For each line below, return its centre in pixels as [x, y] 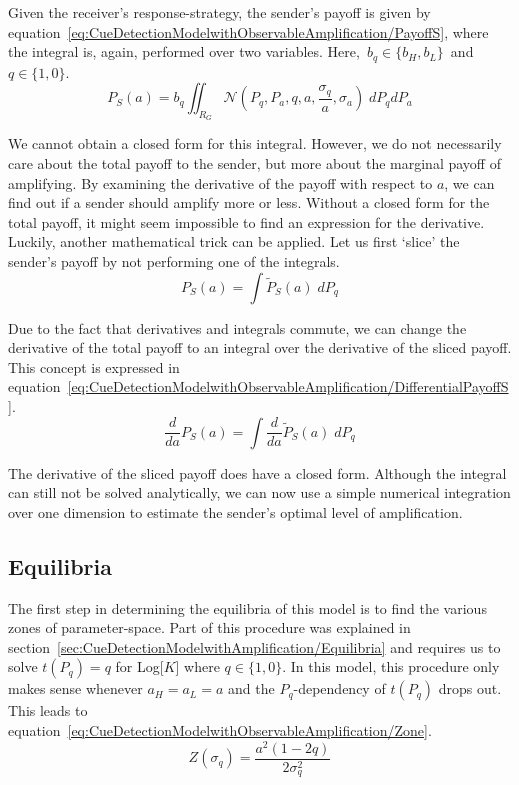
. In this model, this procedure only [391, 666]
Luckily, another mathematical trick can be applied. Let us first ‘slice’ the [234, 241]
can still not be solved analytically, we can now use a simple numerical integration [259, 492]
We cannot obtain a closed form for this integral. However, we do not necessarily [255, 143]
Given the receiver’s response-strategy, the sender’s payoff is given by [219, 12]
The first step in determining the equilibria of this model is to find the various [247, 607]
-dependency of [339, 688]
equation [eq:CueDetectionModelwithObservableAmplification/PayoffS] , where [248, 31]
